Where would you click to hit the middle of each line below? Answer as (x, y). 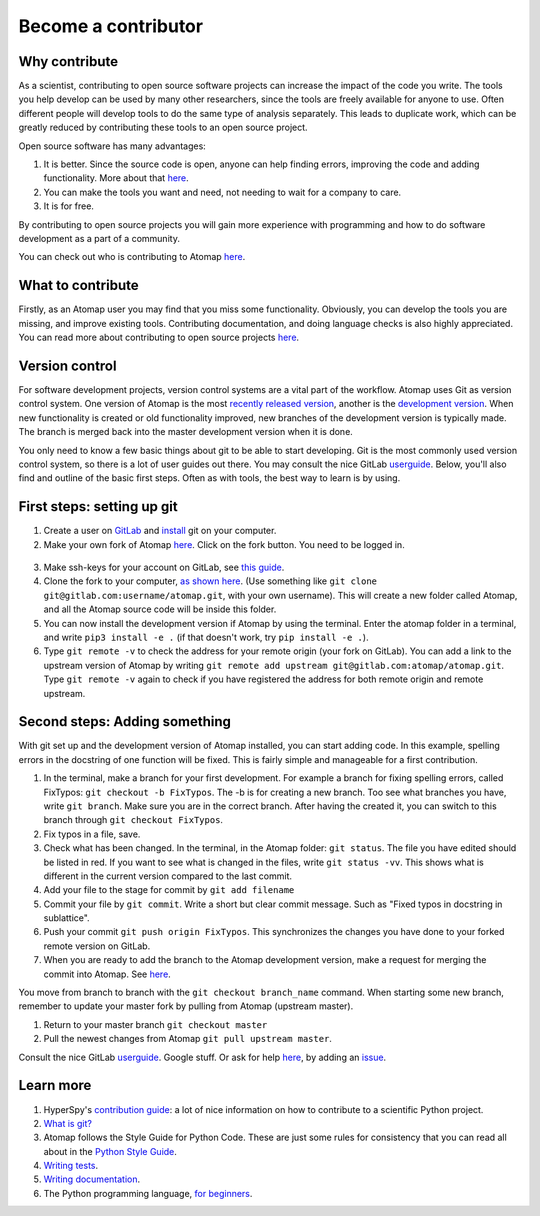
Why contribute (68, 61)
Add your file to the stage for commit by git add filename (169, 890)
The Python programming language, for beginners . (148, 1193)
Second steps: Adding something (125, 721)
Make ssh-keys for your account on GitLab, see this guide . (164, 567)
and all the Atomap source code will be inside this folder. (160, 609)
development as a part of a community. (99, 238)
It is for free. (69, 206)
